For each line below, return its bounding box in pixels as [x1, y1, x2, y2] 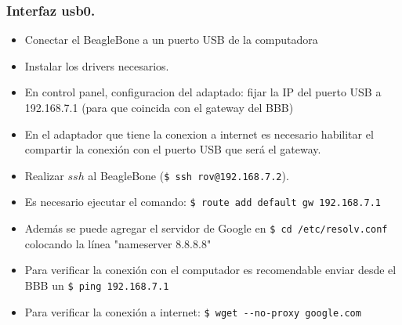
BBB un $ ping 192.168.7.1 [24, 276, 169, 293]
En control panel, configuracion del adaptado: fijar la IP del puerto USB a [24, 84, 382, 100]
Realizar [24, 167, 64, 183]
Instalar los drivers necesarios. [24, 57, 169, 74]
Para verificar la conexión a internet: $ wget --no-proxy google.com [24, 303, 361, 320]
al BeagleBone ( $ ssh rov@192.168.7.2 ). [88, 167, 289, 183]
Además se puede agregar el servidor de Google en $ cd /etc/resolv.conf [24, 220, 388, 237]
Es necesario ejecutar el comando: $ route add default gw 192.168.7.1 [24, 193, 381, 210]
